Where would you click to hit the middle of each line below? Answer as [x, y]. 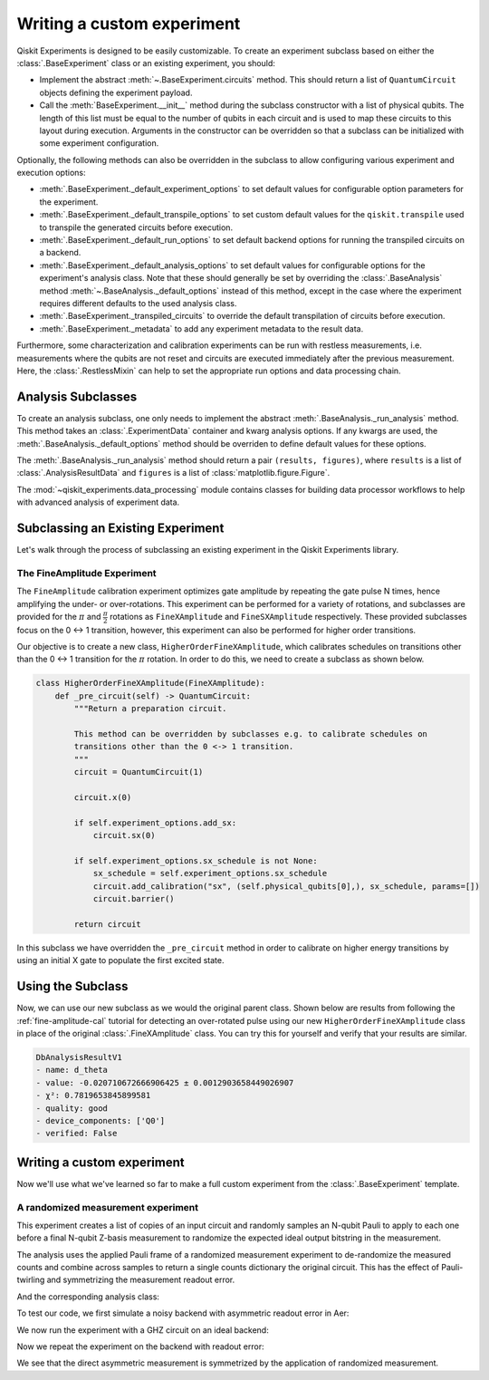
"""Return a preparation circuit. [150, 709]
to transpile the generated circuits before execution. [136, 227]
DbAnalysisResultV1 [79, 1057]
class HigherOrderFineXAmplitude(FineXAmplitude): [151, 683]
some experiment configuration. [99, 143]
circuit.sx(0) [124, 835]
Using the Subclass [72, 986]
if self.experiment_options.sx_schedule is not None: [196, 860]
